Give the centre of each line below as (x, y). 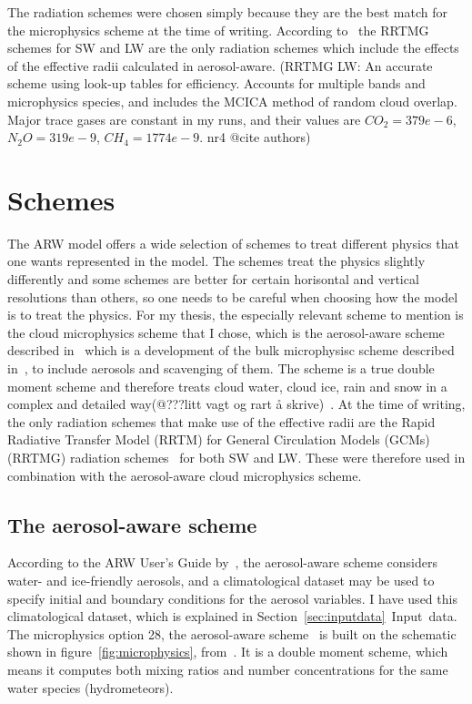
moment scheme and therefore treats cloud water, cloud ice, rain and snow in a (227, 386)
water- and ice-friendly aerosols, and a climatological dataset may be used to (221, 580)
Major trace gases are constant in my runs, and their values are (184, 119)
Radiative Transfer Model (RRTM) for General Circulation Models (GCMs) (219, 439)
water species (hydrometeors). (90, 687)
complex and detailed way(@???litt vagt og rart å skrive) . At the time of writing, (236, 404)
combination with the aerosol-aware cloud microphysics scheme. (185, 475)
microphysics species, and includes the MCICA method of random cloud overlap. (232, 101)
